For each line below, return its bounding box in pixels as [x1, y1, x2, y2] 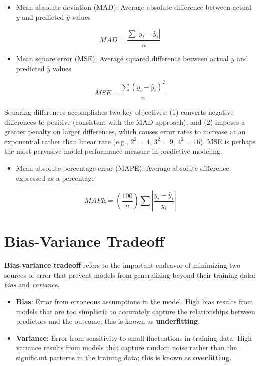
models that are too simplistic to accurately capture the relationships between [16, 306, 255, 316]
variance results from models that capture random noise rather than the [16, 342, 237, 353]
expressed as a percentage [16, 172, 95, 183]
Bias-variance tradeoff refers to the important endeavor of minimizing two [4, 260, 240, 270]
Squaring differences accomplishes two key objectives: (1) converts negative [4, 106, 234, 117]
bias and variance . [4, 279, 60, 290]
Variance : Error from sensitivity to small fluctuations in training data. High [16, 332, 252, 343]
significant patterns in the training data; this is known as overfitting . [16, 352, 232, 362]
